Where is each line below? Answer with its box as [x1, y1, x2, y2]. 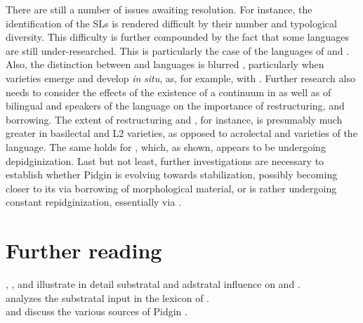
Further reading [6, 236, 162, 265]
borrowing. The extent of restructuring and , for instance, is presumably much [6, 112, 343, 126]
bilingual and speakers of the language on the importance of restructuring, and [6, 98, 345, 113]
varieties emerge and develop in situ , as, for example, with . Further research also [6, 70, 355, 85]
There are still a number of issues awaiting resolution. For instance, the [6, 2, 312, 16]
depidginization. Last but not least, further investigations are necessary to [6, 153, 324, 168]
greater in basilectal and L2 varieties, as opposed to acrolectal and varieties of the [6, 126, 357, 140]
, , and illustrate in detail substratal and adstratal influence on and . [6, 277, 301, 291]
